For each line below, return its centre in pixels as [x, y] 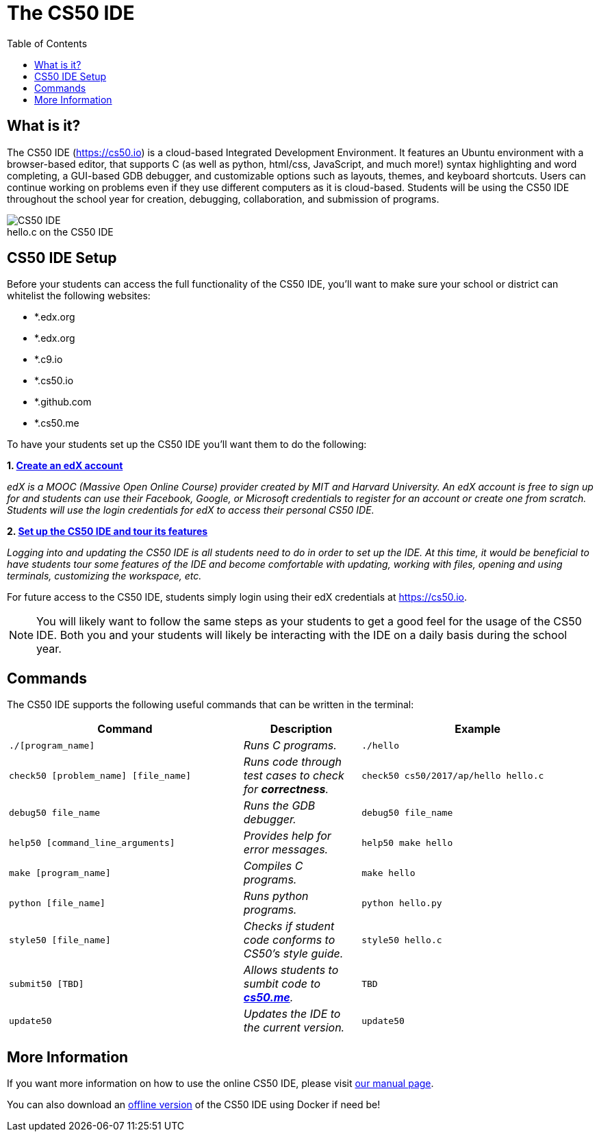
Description [301, 729]
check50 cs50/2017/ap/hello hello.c [453, 775]
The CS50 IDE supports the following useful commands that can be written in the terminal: [211, 705]
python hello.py [402, 903]
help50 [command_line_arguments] [92, 842]
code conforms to [289, 940]
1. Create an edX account [65, 466]
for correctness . [286, 789]
